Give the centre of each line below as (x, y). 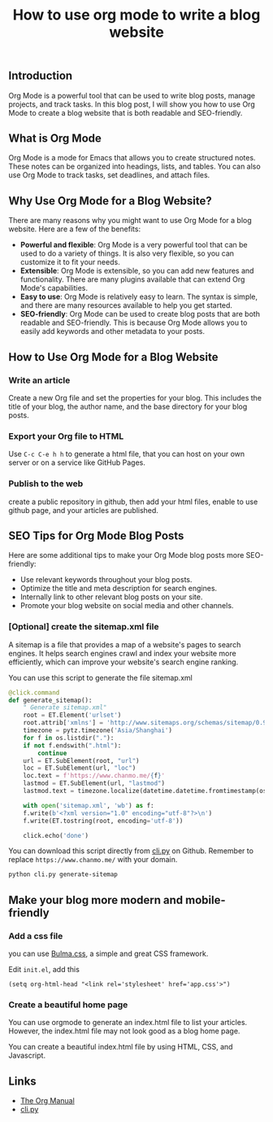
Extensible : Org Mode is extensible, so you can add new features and (137, 271)
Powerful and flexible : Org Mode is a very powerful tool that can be (134, 245)
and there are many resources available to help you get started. (126, 305)
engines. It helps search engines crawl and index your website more (123, 653)
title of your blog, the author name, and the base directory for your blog (128, 406)
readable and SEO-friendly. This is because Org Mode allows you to (134, 322)
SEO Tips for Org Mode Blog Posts (96, 535)
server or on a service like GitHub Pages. (77, 462)
